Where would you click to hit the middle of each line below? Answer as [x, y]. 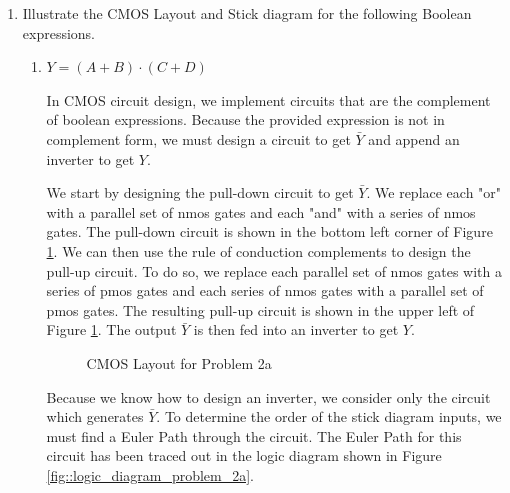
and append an [414, 138]
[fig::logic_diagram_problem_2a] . [150, 474]
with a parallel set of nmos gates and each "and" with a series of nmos [261, 211]
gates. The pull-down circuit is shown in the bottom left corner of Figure [269, 231]
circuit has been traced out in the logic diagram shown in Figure [244, 455]
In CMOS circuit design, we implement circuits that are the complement [268, 99]
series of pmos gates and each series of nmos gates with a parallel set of [265, 290]
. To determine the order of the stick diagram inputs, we [329, 416]
